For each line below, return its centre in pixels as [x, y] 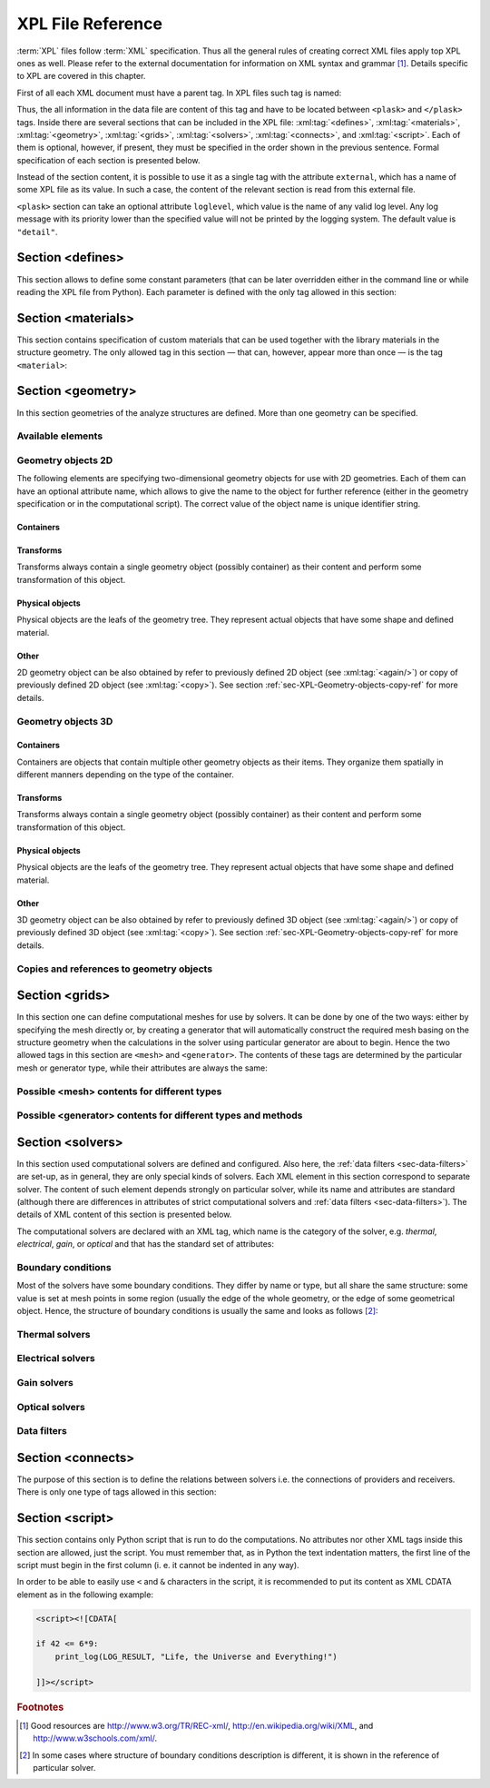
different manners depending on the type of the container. [126, 775]
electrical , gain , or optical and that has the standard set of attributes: [145, 1244]
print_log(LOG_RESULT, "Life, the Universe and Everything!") [196, 1656]
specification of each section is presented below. [108, 160]
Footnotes [40, 1707]
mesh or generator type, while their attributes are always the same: [142, 1068]
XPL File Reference [90, 24]
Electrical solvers [56, 1358]
